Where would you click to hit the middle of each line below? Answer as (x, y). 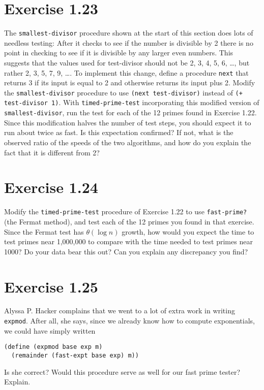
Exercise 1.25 (51, 286)
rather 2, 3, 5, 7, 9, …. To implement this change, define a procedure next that (126, 72)
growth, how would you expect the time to (188, 231)
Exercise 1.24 (51, 187)
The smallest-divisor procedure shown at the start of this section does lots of (129, 33)
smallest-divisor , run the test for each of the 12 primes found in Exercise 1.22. (130, 112)
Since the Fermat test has (44, 231)
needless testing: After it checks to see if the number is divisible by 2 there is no (129, 42)
